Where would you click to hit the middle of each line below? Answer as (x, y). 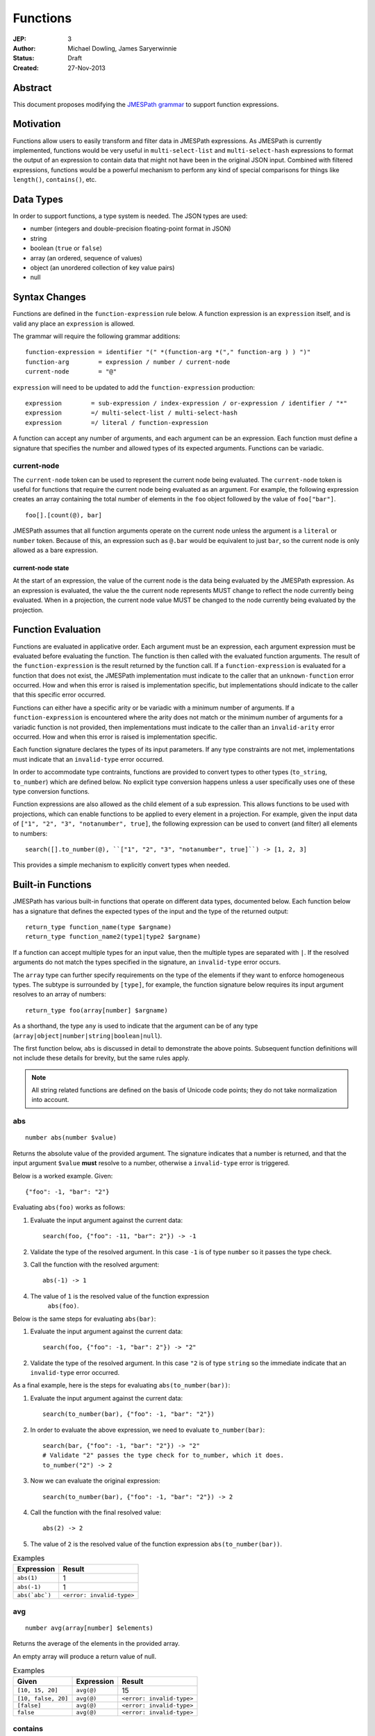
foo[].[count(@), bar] (64, 515)
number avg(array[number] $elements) (90, 1628)
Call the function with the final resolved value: (95, 1512)
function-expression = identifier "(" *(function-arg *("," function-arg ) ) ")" (168, 352)
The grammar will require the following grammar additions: (97, 336)
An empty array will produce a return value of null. (84, 1656)
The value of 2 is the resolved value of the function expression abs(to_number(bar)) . (156, 1544)
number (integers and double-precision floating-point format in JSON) (131, 228)
